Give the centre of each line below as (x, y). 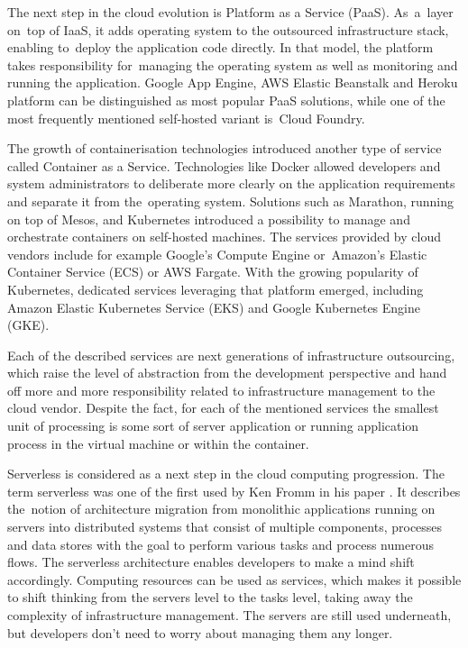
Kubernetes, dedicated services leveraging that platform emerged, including (216, 289)
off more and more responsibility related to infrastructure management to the (221, 390)
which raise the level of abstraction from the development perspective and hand (227, 373)
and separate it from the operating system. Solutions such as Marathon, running (230, 201)
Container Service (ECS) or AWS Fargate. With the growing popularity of (213, 272)
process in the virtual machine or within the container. (158, 443)
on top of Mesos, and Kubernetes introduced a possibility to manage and (209, 219)
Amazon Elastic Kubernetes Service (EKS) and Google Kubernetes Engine (214, 307)
